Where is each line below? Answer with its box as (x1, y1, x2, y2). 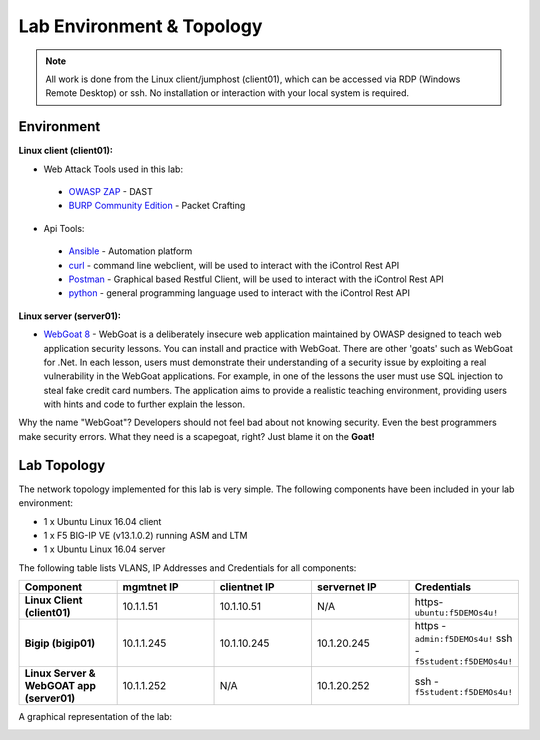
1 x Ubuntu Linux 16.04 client (43, 515, 162, 527)
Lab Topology (18, 456, 106, 474)
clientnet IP (219, 580, 275, 594)
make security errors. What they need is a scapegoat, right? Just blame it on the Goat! (18, 430, 375, 442)
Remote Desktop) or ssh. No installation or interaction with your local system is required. (45, 87, 410, 99)
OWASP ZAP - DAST (68, 186, 154, 198)
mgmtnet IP (122, 580, 179, 594)
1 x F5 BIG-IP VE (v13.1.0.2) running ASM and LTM (43, 529, 248, 541)
